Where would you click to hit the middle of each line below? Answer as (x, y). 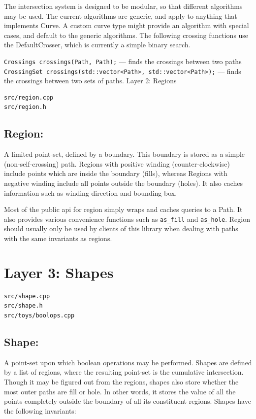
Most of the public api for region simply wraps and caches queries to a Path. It (123, 209)
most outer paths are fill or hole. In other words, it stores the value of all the (120, 391)
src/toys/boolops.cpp (39, 315)
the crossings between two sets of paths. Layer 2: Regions (90, 81)
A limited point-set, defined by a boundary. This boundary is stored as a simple (125, 154)
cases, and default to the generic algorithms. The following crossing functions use (126, 35)
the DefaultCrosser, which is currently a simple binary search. (97, 45)
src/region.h (25, 107)
